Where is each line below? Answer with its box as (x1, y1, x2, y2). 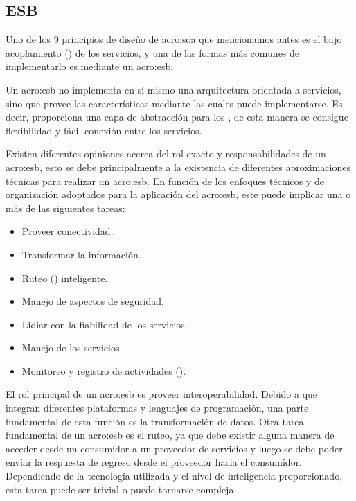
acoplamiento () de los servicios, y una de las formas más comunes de (6, 45, 300, 60)
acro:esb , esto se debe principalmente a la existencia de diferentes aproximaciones (6, 159, 350, 174)
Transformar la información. (21, 247, 141, 261)
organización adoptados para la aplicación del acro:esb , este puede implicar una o (6, 187, 351, 202)
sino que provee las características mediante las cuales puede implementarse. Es (6, 96, 343, 110)
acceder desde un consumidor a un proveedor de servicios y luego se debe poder (6, 441, 343, 455)
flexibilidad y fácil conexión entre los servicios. (6, 123, 202, 137)
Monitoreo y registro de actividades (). (21, 363, 186, 378)
